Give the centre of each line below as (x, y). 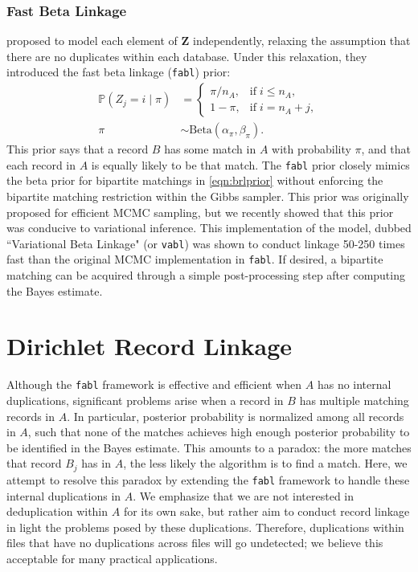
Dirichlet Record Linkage (149, 346)
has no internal (354, 384)
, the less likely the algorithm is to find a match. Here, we (265, 463)
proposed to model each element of (92, 41)
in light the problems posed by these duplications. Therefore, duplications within (205, 527)
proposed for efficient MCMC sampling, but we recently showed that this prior (200, 212)
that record (34, 463)
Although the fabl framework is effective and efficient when (154, 384)
